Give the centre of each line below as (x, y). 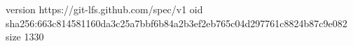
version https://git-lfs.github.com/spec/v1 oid (104, 9)
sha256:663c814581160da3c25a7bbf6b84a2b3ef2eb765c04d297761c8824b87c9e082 (176, 23)
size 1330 (25, 37)
